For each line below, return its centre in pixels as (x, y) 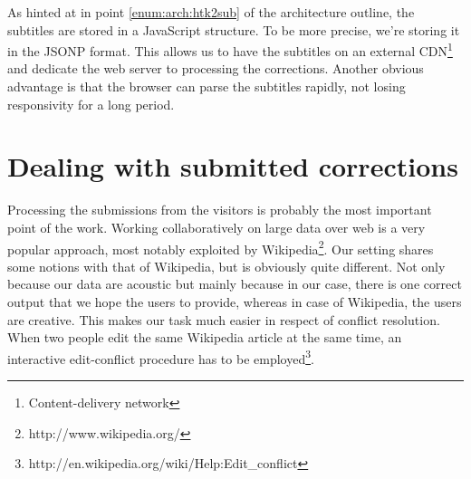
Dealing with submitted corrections (233, 166)
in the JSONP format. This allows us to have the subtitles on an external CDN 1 (230, 49)
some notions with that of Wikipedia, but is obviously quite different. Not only (226, 266)
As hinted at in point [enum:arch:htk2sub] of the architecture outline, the (211, 12)
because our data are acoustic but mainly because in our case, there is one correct (235, 284)
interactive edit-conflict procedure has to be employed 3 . (161, 357)
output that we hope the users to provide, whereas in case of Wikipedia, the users (235, 301)
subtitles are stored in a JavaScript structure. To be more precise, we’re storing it (234, 29)
